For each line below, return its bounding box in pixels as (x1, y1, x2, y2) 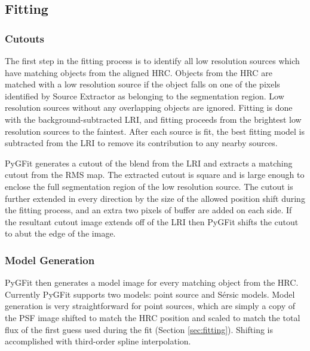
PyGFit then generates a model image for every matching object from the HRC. (5, 276, 299, 289)
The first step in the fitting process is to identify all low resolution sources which (5, 55, 300, 66)
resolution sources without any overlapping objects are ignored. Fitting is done (5, 101, 293, 114)
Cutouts (5, 31, 44, 46)
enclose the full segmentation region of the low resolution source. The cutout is (5, 180, 293, 192)
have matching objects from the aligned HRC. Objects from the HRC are (5, 66, 272, 78)
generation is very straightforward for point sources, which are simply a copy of (5, 299, 296, 312)
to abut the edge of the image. (5, 227, 116, 240)
